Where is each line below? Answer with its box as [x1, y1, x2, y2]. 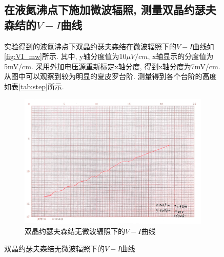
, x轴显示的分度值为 [148, 51, 214, 62]
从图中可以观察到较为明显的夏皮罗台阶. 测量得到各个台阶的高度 [4, 71, 217, 82]
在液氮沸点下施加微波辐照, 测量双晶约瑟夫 [4, 2, 216, 17]
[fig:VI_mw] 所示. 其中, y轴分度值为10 [4, 51, 127, 62]
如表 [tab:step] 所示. [4, 81, 64, 91]
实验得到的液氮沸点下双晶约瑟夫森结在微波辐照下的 [4, 41, 176, 51]
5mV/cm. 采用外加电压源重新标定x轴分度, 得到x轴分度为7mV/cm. [4, 61, 220, 71]
